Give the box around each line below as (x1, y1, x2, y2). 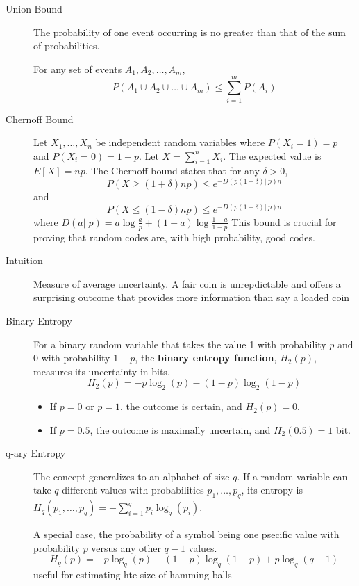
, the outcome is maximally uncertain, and (90, 422, 271, 437)
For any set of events (33, 61, 122, 76)
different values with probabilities (62, 482, 204, 497)
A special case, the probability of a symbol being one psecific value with (33, 527, 340, 542)
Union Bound (6, 1, 62, 15)
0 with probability (33, 350, 110, 365)
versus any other (91, 540, 161, 555)
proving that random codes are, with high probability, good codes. (33, 229, 315, 244)
